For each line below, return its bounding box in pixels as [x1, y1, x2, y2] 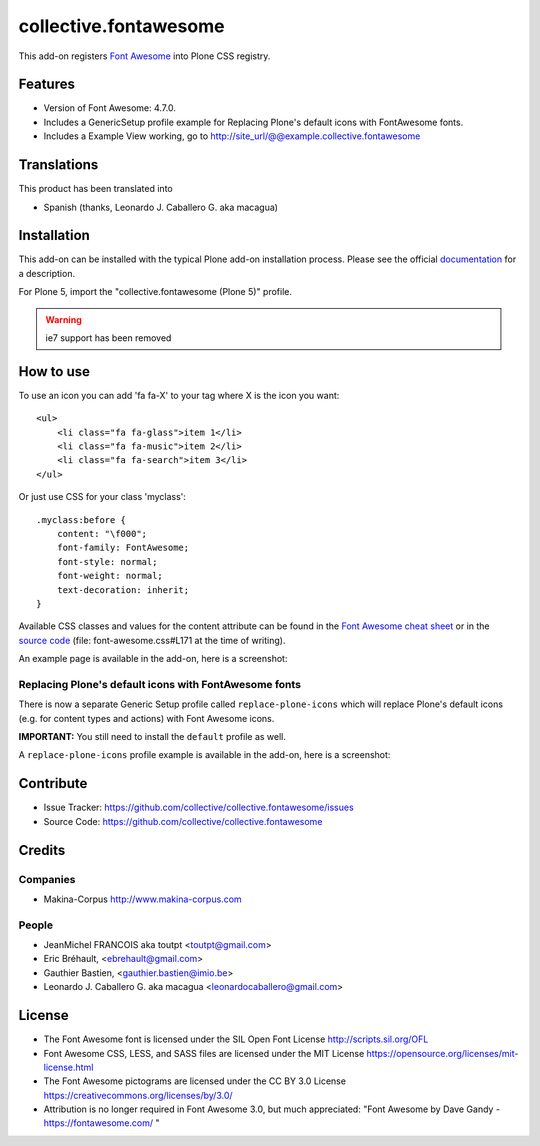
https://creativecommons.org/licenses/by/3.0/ [43, 1089, 234, 1101]
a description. [18, 267, 75, 279]
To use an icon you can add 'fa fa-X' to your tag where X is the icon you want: [18, 389, 340, 401]
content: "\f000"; [56, 528, 148, 540]
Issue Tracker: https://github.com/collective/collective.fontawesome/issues [43, 801, 354, 814]
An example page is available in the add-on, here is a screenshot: [18, 653, 288, 665]
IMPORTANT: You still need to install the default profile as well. [18, 731, 287, 743]
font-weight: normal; [56, 570, 164, 582]
